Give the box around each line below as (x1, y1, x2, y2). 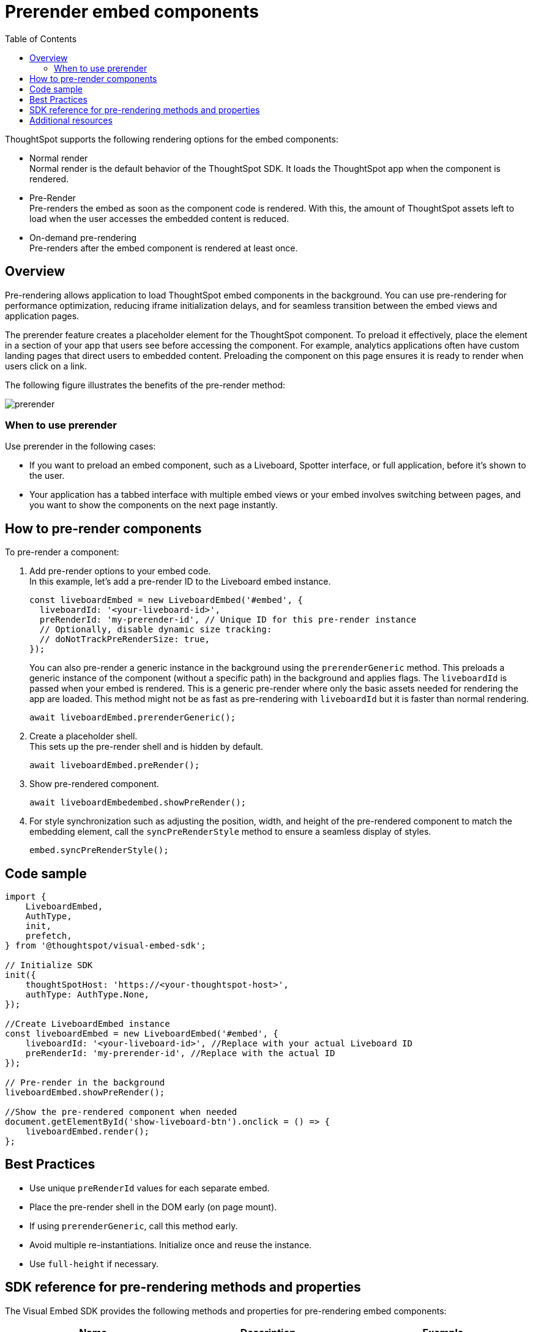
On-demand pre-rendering (29, 232, 137, 243)
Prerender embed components (5, 1, 259, 22)
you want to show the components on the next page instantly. (29, 500, 278, 511)
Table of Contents (5, 33, 77, 44)
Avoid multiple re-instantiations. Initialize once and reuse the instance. (29, 1239, 312, 1250)
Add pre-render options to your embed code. (29, 566, 211, 577)
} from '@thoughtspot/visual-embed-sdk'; (5, 941, 206, 951)
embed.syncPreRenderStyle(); (29, 845, 169, 856)
